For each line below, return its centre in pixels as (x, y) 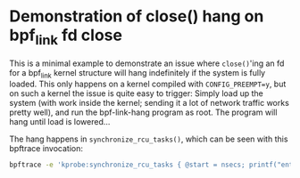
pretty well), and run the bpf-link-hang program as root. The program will (143, 112)
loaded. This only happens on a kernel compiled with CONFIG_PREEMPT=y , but (148, 84)
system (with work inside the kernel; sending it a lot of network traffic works (150, 103)
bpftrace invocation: (46, 149)
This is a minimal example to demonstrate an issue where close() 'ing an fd (147, 63)
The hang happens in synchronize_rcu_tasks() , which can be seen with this (149, 139)
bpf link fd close (66, 36)
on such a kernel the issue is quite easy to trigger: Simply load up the (136, 93)
